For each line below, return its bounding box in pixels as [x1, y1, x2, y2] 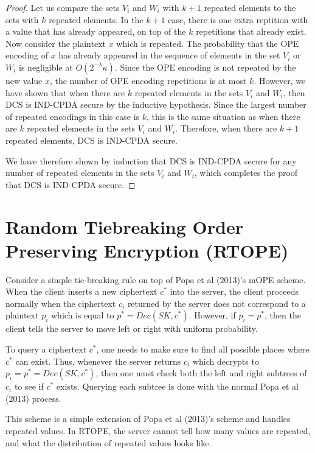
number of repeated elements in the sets [5, 166, 154, 179]
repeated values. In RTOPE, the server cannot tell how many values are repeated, [5, 424, 311, 437]
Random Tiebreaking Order [5, 214, 243, 239]
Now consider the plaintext [5, 37, 106, 49]
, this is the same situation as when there [147, 110, 300, 122]
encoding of [5, 49, 49, 61]
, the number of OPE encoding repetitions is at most [49, 74, 247, 86]
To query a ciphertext [5, 343, 87, 355]
